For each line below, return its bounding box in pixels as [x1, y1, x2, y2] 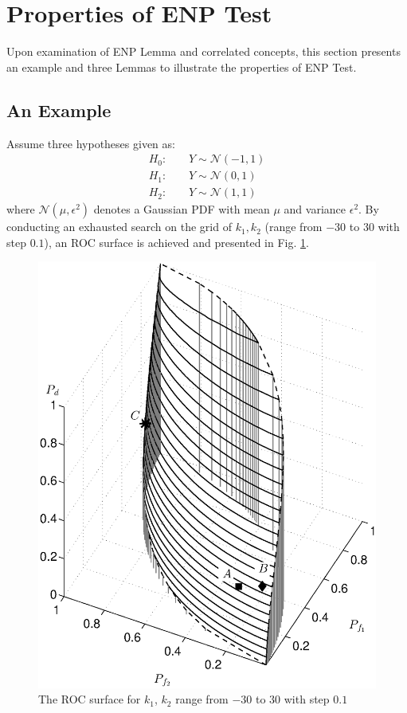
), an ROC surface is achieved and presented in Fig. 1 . [44, 233, 309, 250]
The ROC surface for [38, 691, 141, 707]
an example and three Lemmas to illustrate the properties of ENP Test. [6, 58, 357, 75]
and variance [284, 201, 346, 217]
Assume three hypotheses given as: [6, 135, 175, 151]
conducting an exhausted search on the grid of [6, 218, 232, 235]
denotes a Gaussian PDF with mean [93, 201, 270, 217]
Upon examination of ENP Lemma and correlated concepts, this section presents [6, 43, 401, 60]
